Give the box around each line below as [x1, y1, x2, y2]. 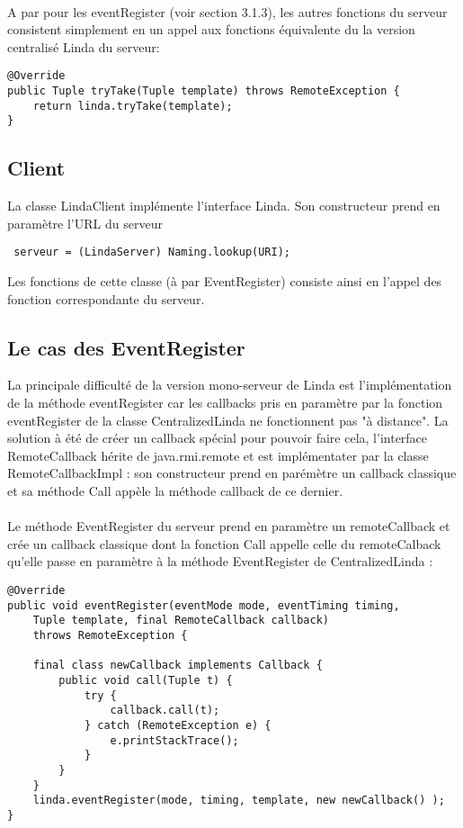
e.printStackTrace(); [110, 733, 239, 747]
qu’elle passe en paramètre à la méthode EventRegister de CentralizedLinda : [7, 552, 433, 571]
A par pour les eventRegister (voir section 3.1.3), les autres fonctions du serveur [7, 2, 448, 21]
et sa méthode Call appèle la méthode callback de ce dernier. [7, 481, 343, 499]
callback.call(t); [110, 704, 220, 717]
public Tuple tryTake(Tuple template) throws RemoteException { [7, 85, 400, 98]
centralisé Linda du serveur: [7, 37, 160, 56]
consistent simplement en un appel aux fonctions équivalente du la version [7, 20, 415, 39]
